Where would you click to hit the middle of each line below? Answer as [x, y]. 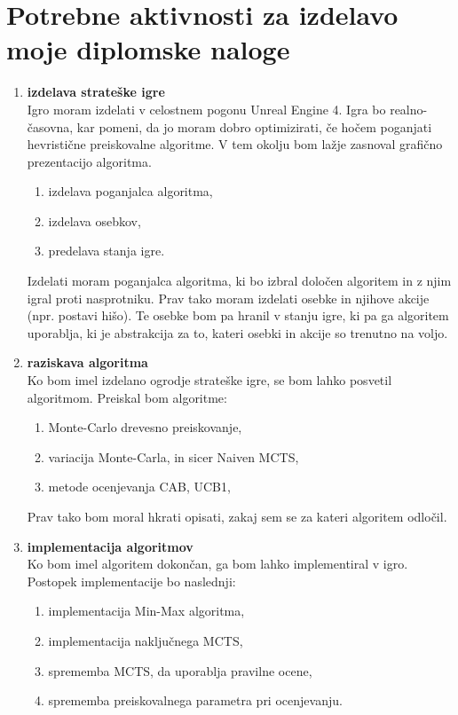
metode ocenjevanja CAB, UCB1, [139, 487]
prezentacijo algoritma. [89, 161]
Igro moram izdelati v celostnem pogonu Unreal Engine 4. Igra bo [206, 109]
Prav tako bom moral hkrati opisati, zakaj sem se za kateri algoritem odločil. [237, 516]
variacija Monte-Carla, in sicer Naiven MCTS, [174, 456]
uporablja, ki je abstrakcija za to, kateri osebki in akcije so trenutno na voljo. [237, 332]
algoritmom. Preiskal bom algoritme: [127, 397]
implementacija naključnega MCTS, [146, 640]
